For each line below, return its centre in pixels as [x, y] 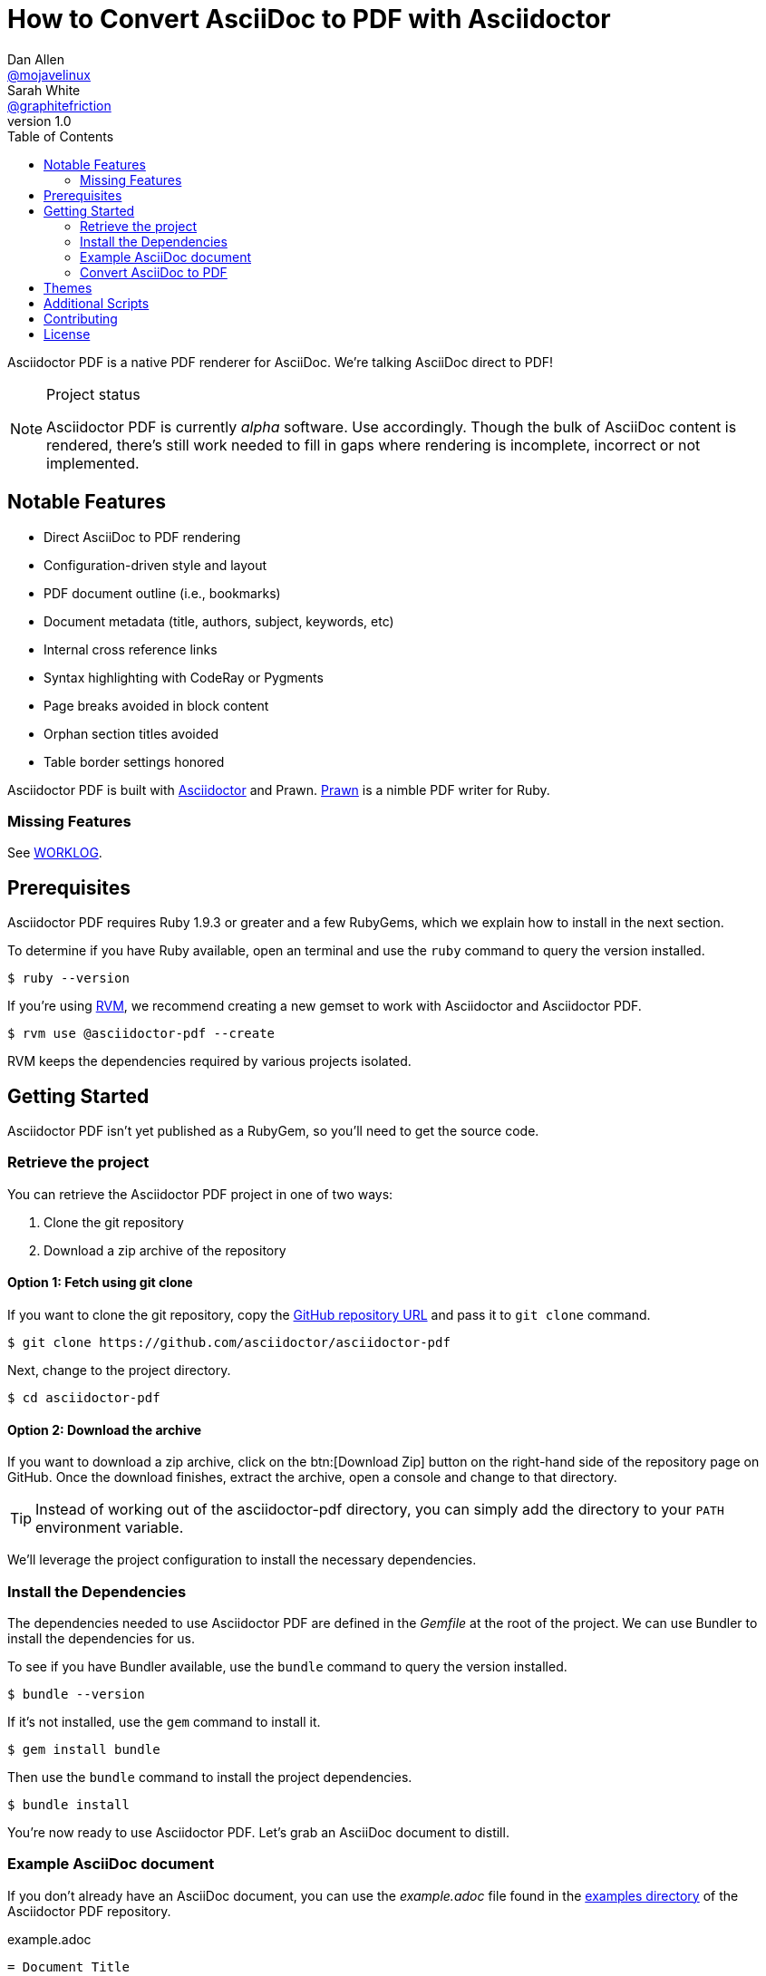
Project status [93, 394]
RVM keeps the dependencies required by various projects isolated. [209, 1061]
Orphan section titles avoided [131, 733]
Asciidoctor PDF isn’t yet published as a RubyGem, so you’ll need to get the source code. [273, 1131]
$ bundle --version [76, 1694]
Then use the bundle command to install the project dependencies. [210, 1777]
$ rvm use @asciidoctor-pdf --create [141, 1034]
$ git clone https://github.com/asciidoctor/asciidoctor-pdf [229, 1342]
